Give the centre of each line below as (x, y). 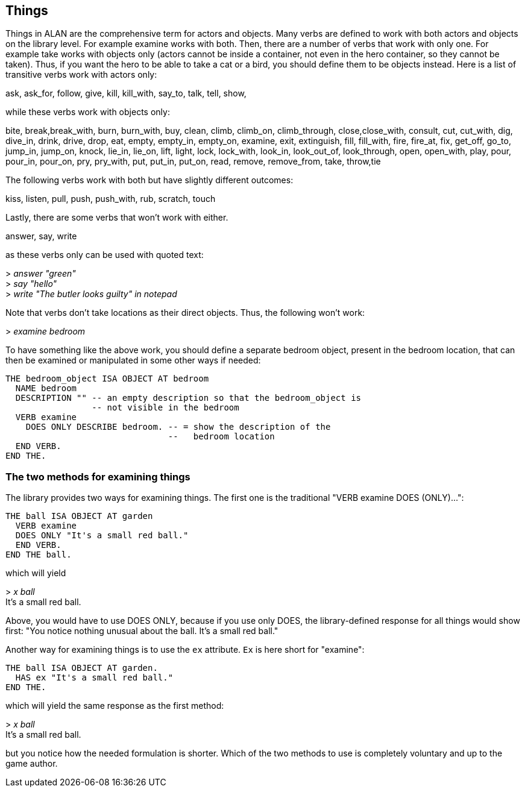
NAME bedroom (46, 388)
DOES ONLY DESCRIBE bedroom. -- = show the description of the (178, 427)
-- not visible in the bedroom (165, 408)
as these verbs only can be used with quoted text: (105, 255)
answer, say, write (41, 236)
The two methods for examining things (98, 476)
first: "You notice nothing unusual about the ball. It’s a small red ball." (142, 631)
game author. (32, 764)
